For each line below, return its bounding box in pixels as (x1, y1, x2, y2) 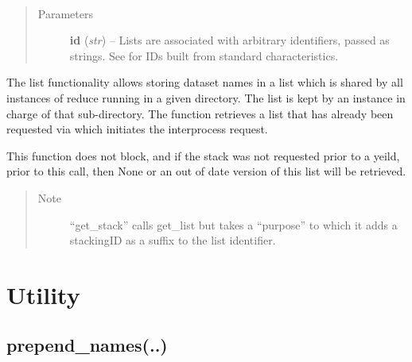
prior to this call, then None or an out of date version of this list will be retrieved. (6, 163, 406, 179)
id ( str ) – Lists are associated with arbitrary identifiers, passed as (69, 32, 390, 48)
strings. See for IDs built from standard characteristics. (69, 47, 339, 64)
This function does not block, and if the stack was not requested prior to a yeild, (6, 147, 400, 164)
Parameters (37, 5, 93, 21)
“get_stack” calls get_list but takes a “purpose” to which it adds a (69, 216, 398, 233)
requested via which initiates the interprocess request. (6, 121, 268, 137)
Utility (6, 278, 80, 310)
